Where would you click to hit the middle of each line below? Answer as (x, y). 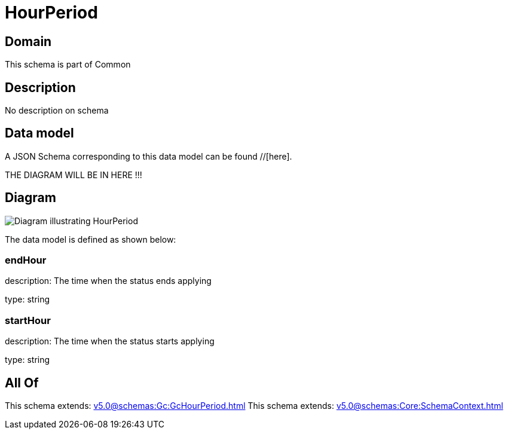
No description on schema (57, 111)
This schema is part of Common (68, 65)
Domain (28, 41)
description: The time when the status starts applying (110, 341)
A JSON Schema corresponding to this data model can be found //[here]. (149, 156)
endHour (26, 260)
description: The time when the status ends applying (108, 281)
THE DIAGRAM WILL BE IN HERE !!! (74, 175)
